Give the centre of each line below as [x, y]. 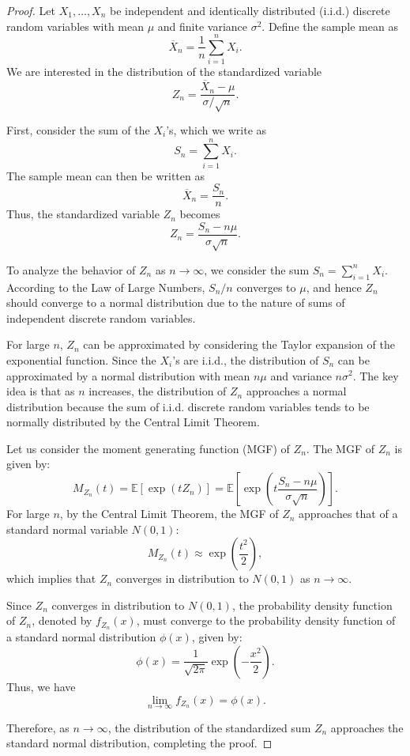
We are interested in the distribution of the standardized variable [164, 72]
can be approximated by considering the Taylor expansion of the [239, 344]
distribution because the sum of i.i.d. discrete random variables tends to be [188, 406]
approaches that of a [348, 514]
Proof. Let [31, 10]
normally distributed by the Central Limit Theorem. [133, 422]
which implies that [51, 578]
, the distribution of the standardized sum [209, 727]
